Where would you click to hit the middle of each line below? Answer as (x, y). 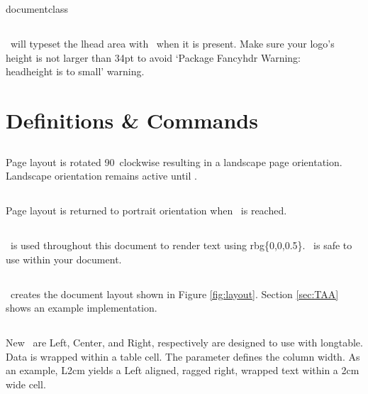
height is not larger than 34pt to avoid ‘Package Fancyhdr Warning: (154, 57)
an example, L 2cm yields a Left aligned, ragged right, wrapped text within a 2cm (183, 370)
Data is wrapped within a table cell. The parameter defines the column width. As (183, 356)
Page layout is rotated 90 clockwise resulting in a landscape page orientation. (174, 162)
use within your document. (64, 259)
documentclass (37, 9)
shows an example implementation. (82, 308)
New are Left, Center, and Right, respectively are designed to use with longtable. (184, 343)
